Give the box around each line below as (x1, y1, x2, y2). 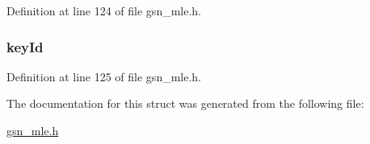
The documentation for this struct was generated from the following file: (6, 95, 364, 112)
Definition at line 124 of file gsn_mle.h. (6, 2, 202, 19)
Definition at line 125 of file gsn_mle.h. (6, 68, 202, 84)
